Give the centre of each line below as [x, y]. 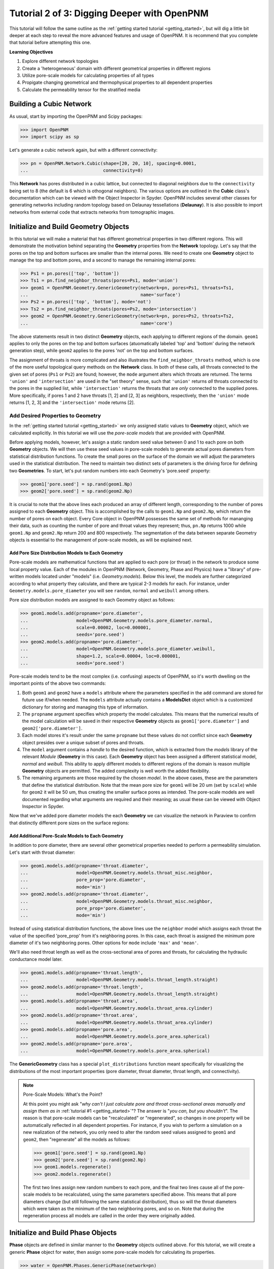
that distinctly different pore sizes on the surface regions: [69, 823]
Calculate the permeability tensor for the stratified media [81, 89]
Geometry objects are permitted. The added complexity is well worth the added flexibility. [116, 771]
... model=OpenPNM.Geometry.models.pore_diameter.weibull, [118, 649]
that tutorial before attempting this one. [50, 43]
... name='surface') [100, 295]
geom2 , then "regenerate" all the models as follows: [77, 1139]
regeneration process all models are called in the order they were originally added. [109, 1216]
